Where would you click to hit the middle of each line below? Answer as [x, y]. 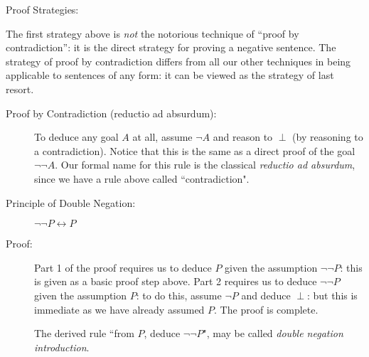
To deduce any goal [76, 137]
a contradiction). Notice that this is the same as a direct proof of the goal [195, 150]
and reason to [243, 137]
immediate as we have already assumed [119, 309]
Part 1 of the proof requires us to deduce [123, 267]
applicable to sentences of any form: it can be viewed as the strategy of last [170, 75]
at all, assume [162, 137]
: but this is [332, 295]
